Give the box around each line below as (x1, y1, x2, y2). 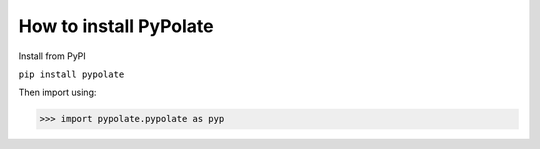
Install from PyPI (18, 50, 87, 62)
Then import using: (18, 86, 97, 99)
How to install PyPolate (18, 15, 214, 37)
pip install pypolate (18, 68, 125, 80)
